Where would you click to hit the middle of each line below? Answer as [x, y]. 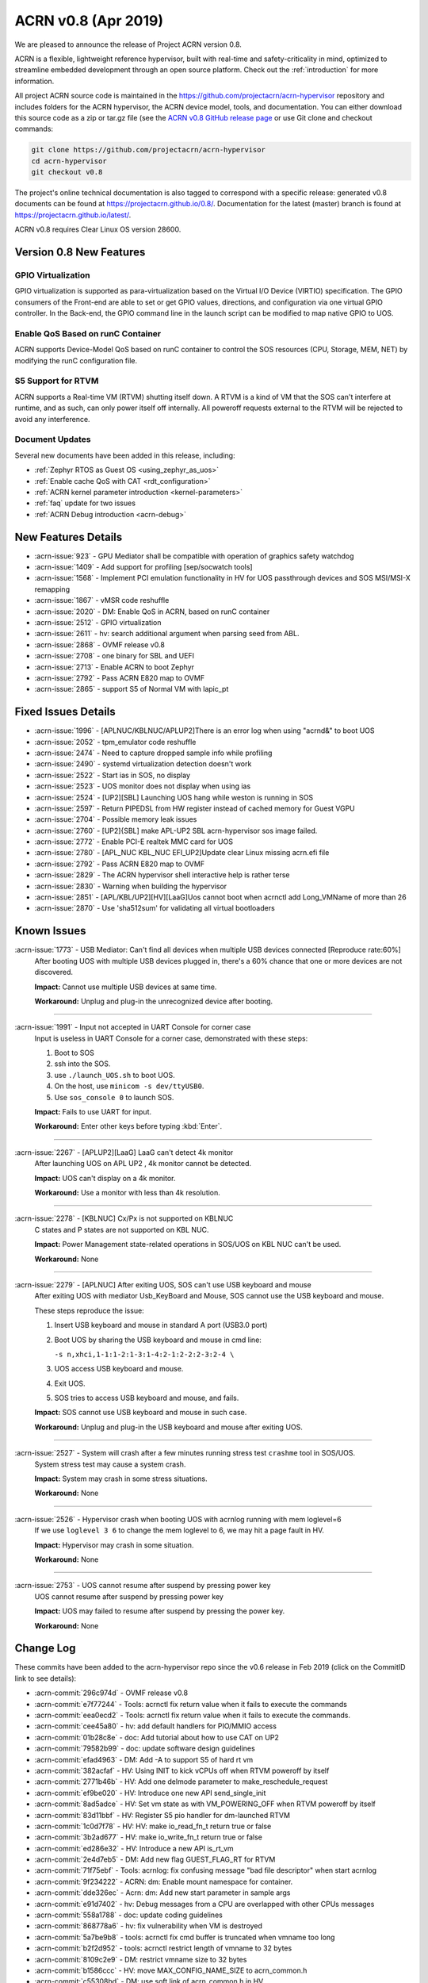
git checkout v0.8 [67, 172]
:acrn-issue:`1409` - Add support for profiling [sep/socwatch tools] [143, 566]
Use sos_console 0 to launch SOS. [114, 1097]
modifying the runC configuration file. [76, 360]
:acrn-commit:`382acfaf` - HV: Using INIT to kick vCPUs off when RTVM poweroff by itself [182, 1770]
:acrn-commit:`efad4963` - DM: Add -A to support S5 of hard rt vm [144, 1759]
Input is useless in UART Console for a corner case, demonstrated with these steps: [171, 1038]
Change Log [45, 1649]
